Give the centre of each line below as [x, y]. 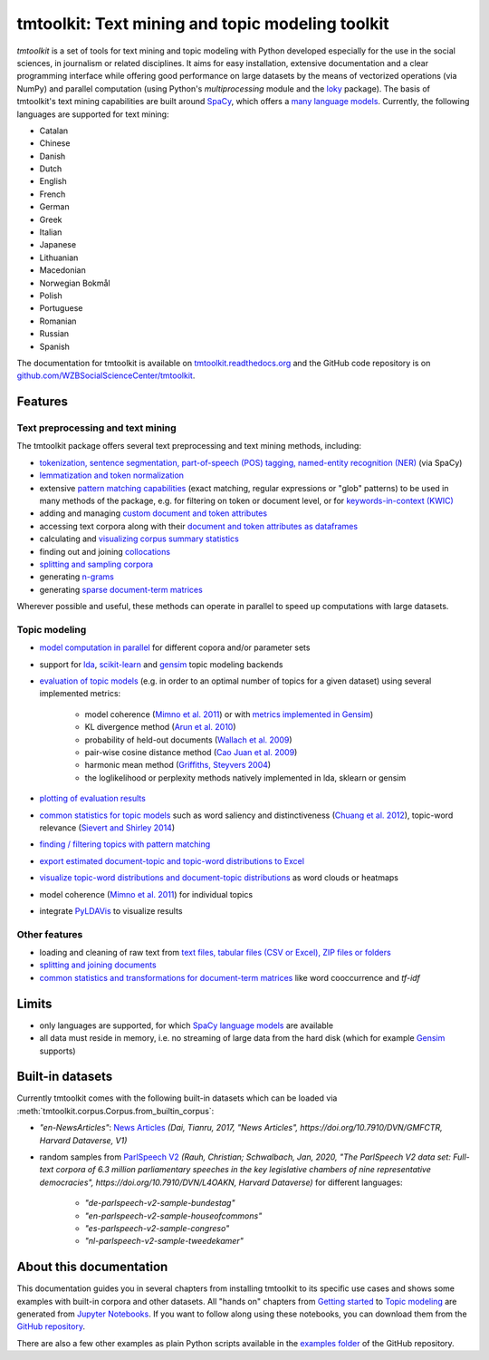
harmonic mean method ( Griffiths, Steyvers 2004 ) [178, 765]
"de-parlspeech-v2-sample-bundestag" [160, 1203]
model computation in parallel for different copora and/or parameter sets [175, 647]
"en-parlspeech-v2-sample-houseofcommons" [173, 1216]
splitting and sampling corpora [96, 564]
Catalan [54, 131]
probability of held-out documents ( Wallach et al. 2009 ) [189, 740]
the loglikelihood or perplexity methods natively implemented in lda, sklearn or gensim [245, 777]
